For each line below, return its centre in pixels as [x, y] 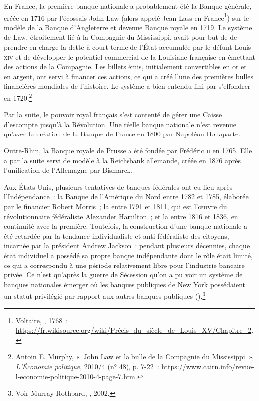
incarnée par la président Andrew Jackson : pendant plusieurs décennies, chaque [127, 245]
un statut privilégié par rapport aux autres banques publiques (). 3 [105, 295]
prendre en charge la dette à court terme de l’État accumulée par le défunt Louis [128, 47]
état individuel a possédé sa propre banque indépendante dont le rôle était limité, [128, 255]
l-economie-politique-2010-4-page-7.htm [75, 376]
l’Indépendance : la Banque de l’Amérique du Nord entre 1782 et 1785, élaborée [126, 197]
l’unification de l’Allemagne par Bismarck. [68, 170]
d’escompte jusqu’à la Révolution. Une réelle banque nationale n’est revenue [120, 124]
